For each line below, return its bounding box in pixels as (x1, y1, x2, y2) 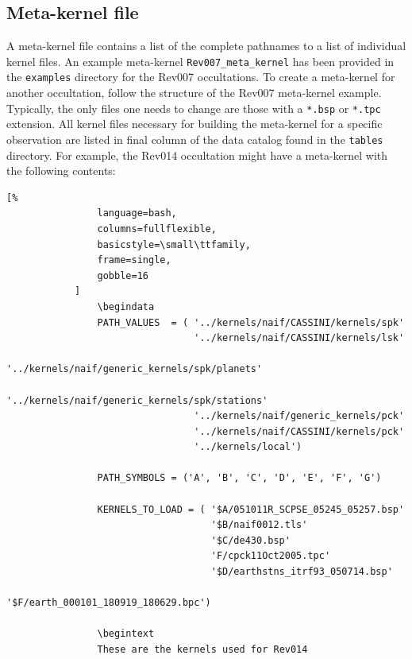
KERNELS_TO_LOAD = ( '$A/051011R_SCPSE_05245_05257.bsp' (97, 503, 405, 515)
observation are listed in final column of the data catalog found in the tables (6, 130, 383, 147)
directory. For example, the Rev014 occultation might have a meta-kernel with (6, 146, 388, 163)
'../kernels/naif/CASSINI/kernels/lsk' (194, 332, 405, 344)
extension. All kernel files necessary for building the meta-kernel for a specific (6, 115, 383, 132)
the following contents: (6, 162, 116, 179)
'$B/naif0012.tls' (210, 519, 308, 531)
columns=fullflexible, (97, 223, 217, 235)
